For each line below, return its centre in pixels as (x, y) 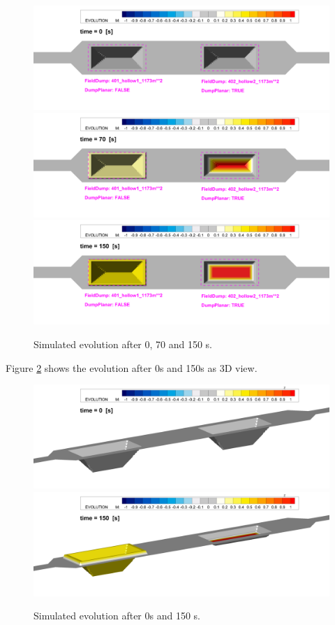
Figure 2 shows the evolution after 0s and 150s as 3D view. (132, 367)
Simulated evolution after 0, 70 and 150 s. (123, 344)
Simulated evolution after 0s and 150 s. (117, 616)
